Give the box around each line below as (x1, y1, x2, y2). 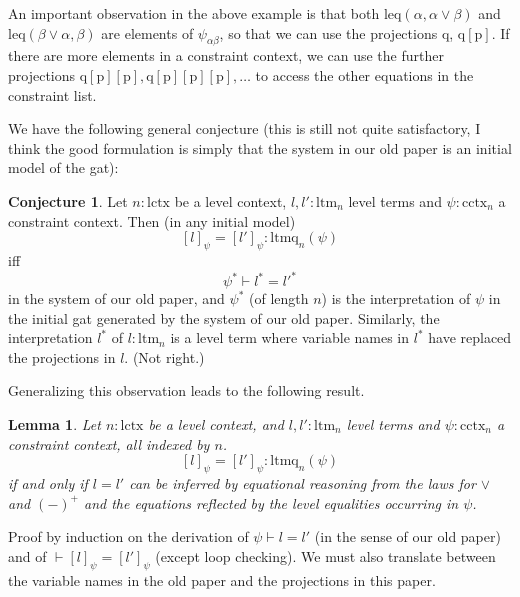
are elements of (101, 22, 194, 43)
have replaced (428, 327, 512, 348)
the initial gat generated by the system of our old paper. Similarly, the (8, 307, 440, 328)
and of (8, 545, 47, 566)
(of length (249, 288, 309, 309)
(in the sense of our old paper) (314, 526, 501, 547)
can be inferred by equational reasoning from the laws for (129, 472, 476, 493)
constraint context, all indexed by (8, 433, 210, 454)
